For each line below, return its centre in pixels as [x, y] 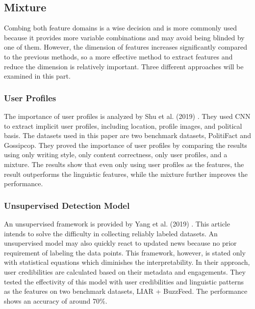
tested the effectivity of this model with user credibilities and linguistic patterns [124, 281]
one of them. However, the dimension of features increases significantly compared [126, 47]
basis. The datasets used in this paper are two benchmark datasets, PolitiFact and [127, 135]
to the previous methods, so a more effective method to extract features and [118, 56]
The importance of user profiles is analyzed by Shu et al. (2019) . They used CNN [127, 116]
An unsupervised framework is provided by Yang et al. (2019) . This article [117, 223]
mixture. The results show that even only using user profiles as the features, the [124, 164]
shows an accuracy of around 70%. [56, 300]
